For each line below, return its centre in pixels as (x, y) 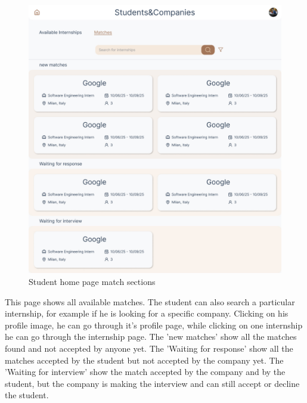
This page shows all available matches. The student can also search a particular (150, 301)
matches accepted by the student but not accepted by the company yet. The (144, 360)
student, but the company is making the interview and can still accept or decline (152, 383)
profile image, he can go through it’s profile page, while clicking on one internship (154, 325)
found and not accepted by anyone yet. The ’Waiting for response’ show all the (149, 348)
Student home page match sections (92, 281)
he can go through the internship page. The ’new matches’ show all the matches (151, 337)
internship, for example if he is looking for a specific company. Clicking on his (147, 313)
